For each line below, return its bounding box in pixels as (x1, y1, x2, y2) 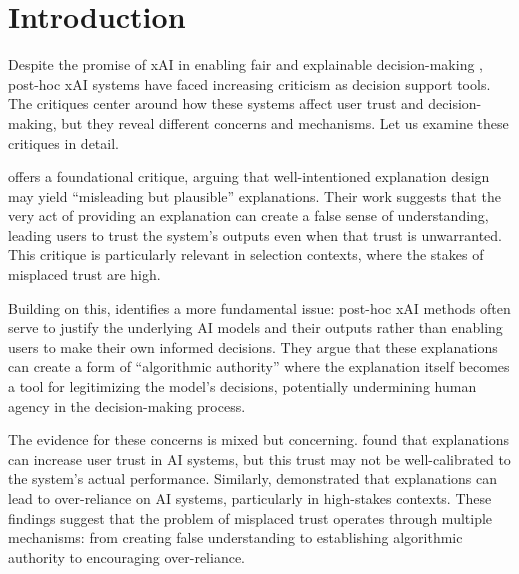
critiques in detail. (8, 132, 119, 153)
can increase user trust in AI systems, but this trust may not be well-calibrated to (8, 448, 511, 469)
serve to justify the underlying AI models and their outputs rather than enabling (8, 317, 503, 338)
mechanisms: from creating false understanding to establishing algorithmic (8, 527, 463, 548)
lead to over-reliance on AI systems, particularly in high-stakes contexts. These (8, 488, 492, 508)
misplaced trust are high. (8, 264, 161, 285)
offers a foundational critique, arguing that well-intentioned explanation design (8, 166, 490, 187)
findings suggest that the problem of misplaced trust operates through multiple (8, 507, 493, 528)
